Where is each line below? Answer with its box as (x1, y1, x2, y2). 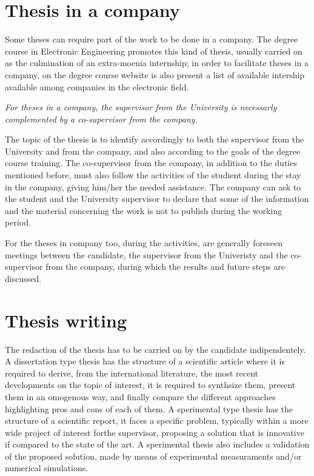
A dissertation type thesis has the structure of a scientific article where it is (5, 355, 285, 367)
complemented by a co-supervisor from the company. (5, 112, 198, 125)
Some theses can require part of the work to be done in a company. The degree (5, 33, 298, 45)
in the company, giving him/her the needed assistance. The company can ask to (5, 180, 301, 193)
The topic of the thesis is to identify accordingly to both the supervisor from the (5, 133, 304, 146)
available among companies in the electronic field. (5, 80, 189, 93)
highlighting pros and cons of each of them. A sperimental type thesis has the (5, 402, 293, 415)
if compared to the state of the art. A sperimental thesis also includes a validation (5, 438, 310, 451)
